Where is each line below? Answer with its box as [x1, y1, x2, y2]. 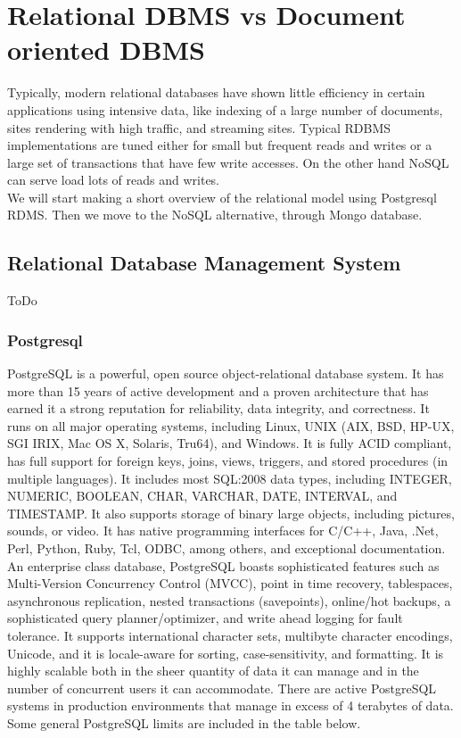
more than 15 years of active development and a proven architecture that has [7, 381, 429, 400]
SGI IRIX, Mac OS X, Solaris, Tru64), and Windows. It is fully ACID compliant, [7, 434, 452, 452]
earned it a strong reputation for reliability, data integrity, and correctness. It [7, 399, 430, 418]
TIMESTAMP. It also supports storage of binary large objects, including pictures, [7, 503, 455, 522]
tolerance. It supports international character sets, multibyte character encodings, [7, 626, 453, 644]
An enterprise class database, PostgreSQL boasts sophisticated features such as [7, 556, 440, 575]
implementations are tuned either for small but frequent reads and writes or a [7, 136, 432, 154]
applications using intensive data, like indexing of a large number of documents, [7, 100, 443, 119]
